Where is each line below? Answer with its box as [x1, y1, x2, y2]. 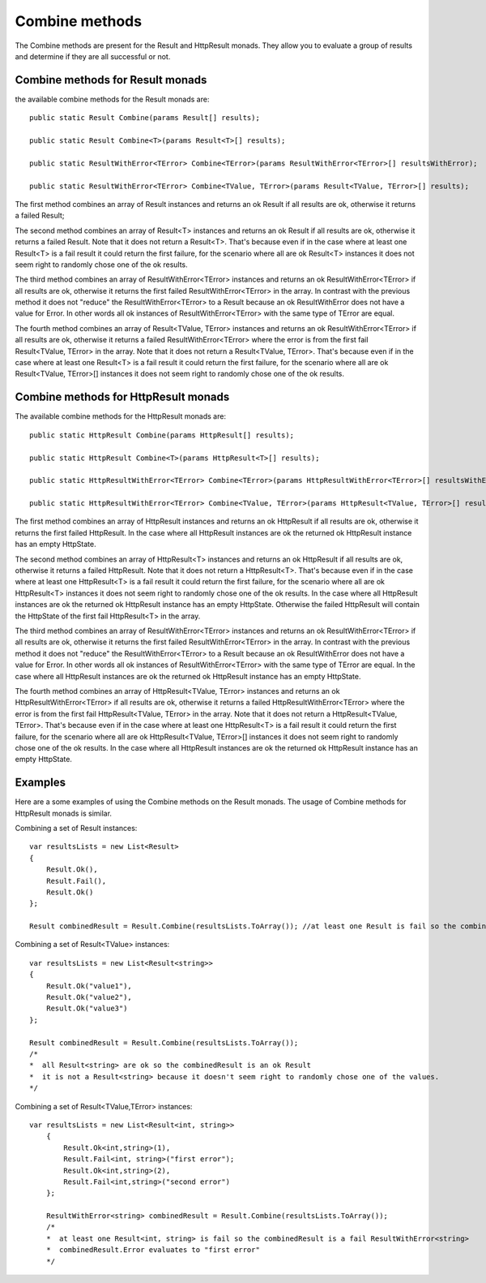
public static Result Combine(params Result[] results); [29, 114, 261, 123]
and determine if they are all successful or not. [15, 51, 171, 61]
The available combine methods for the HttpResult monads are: [15, 411, 227, 421]
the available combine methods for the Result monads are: [15, 94, 210, 104]
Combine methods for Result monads [15, 73, 207, 87]
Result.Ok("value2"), [45, 992, 133, 1002]
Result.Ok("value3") [45, 1004, 128, 1014]
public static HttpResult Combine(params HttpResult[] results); [29, 430, 295, 440]
